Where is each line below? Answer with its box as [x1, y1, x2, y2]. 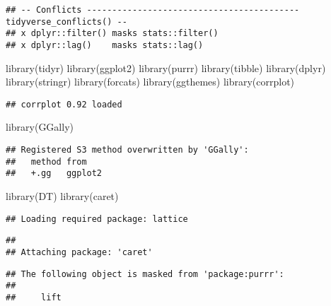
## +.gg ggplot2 [6, 168, 103, 179]
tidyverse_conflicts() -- [6, 16, 127, 27]
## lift [6, 292, 62, 302]
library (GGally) [6, 119, 74, 134]
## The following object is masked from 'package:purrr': [6, 269, 284, 279]
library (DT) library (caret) [6, 189, 119, 204]
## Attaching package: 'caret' [6, 247, 153, 257]
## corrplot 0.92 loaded [6, 99, 122, 110]
